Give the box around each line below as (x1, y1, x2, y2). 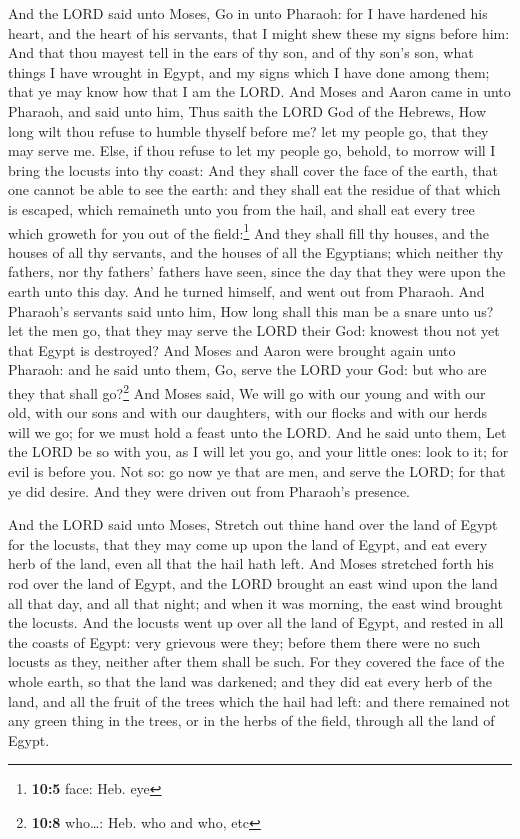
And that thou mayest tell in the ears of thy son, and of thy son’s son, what (8, 42, 474, 63)
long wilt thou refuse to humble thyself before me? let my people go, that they (8, 120, 489, 141)
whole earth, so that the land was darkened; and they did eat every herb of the (8, 670, 493, 691)
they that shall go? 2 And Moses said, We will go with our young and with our (8, 379, 486, 403)
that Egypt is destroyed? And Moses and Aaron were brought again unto (8, 339, 456, 360)
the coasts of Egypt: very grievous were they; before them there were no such (8, 631, 481, 652)
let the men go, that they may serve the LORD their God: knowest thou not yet (8, 320, 500, 341)
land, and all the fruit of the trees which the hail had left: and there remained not (8, 690, 510, 711)
